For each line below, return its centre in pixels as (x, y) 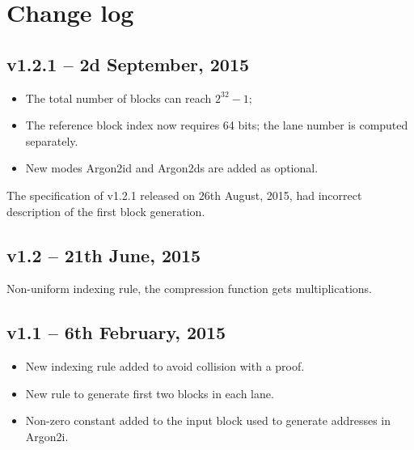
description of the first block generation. (106, 211)
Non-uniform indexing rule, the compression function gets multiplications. (189, 289)
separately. (52, 140)
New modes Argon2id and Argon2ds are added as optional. (172, 168)
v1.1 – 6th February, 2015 (116, 332)
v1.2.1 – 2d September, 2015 (128, 64)
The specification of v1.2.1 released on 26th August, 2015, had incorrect (184, 195)
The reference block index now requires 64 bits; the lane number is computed (217, 125)
